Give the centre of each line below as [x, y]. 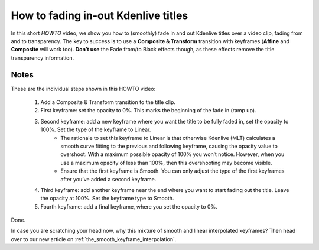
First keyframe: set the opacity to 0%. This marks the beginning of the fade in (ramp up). [148, 111]
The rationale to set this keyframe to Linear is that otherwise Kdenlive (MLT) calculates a [168, 138]
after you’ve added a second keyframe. [108, 179]
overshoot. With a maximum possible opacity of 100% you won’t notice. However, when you [172, 154]
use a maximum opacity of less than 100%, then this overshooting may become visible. [166, 163]
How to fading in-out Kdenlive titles [100, 15]
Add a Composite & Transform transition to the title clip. [108, 102]
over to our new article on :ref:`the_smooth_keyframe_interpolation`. [94, 239]
